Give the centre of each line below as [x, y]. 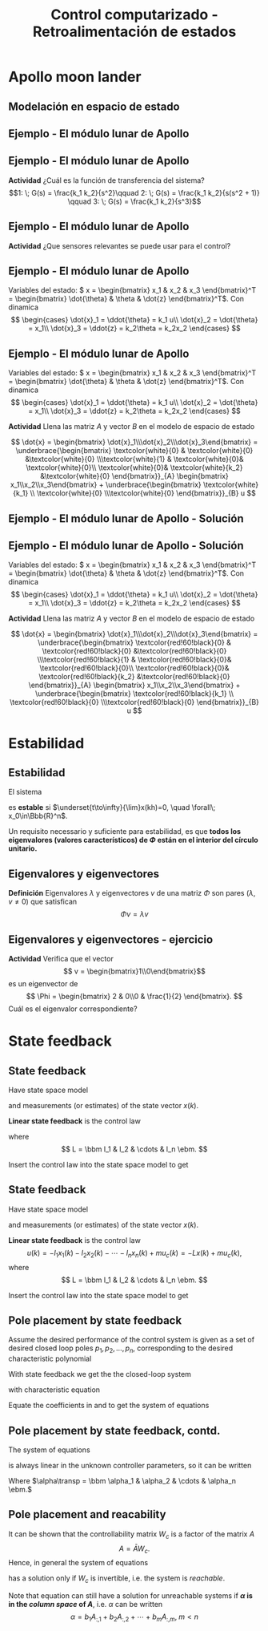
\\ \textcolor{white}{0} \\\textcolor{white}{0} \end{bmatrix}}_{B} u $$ [143, 493]
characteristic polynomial [50, 1359]
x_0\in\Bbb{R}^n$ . [38, 816]
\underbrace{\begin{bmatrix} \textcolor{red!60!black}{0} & [134, 642]
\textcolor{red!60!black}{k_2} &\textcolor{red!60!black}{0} [134, 677]
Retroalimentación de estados [134, 32]
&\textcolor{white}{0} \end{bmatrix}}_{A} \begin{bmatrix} [134, 476]
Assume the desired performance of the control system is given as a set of [131, 1340]
